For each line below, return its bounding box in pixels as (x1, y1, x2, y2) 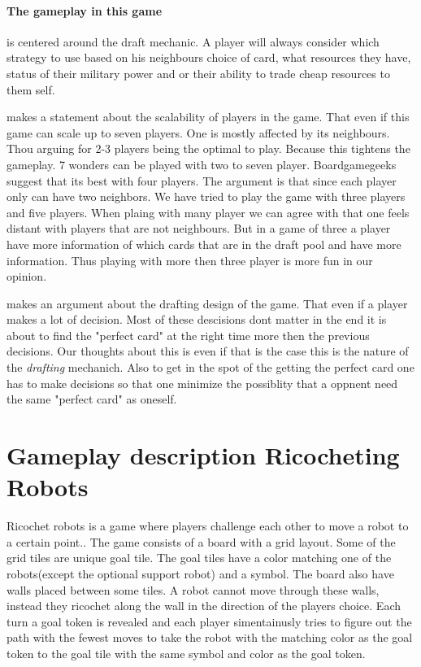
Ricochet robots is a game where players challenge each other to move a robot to (7, 517, 409, 534)
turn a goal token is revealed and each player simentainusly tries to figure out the (7, 613, 412, 630)
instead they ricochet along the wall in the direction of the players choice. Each (7, 597, 401, 614)
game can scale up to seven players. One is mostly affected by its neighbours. (7, 124, 390, 141)
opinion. (7, 268, 47, 285)
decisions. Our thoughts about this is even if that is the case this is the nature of (7, 342, 409, 360)
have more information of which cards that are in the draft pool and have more (7, 235, 401, 252)
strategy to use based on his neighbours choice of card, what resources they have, (7, 49, 411, 66)
